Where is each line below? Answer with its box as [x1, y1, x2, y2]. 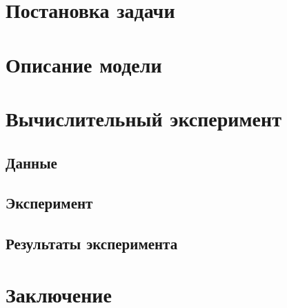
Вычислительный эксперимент [6, 104, 281, 132]
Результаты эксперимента [6, 233, 178, 254]
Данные [6, 151, 57, 173]
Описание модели [6, 50, 162, 78]
